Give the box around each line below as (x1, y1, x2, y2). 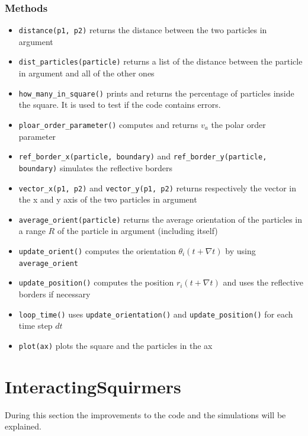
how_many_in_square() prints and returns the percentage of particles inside (18, 86, 294, 99)
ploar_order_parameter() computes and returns (18, 118, 198, 130)
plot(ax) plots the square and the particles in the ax (18, 339, 213, 351)
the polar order (211, 118, 266, 130)
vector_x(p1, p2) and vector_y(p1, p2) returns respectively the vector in (18, 181, 296, 194)
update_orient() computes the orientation (18, 245, 176, 257)
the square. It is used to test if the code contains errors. (18, 98, 221, 111)
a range (18, 225, 46, 237)
